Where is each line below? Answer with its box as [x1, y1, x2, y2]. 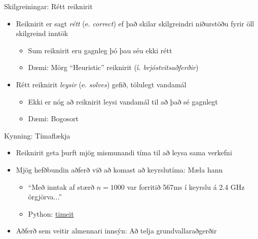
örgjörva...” [28, 191, 62, 202]
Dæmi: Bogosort [28, 113, 79, 124]
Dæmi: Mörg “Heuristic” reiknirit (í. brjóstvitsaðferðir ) [28, 62, 199, 73]
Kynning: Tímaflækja [4, 130, 70, 141]
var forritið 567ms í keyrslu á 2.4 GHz [127, 181, 245, 192]
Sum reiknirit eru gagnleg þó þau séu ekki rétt [28, 45, 172, 55]
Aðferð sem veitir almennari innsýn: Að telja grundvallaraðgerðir [16, 225, 217, 236]
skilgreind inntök [16, 28, 68, 39]
